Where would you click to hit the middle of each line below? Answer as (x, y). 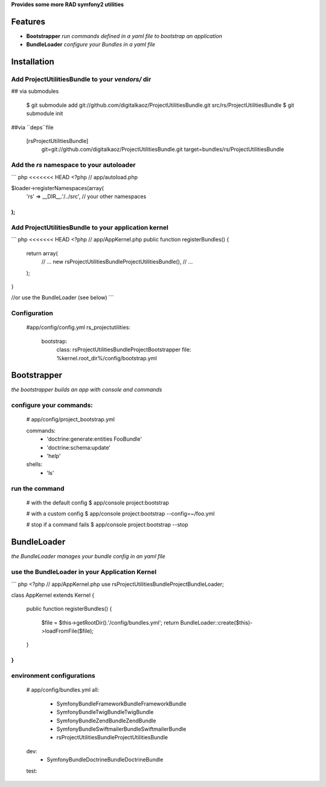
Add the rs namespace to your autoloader (73, 165)
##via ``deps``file (32, 127)
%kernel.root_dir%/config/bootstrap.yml (107, 358)
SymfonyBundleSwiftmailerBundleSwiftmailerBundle (121, 729)
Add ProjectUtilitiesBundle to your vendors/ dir (81, 80)
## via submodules (35, 91)
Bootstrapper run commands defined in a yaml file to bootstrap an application (124, 36)
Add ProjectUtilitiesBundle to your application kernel (90, 228)
